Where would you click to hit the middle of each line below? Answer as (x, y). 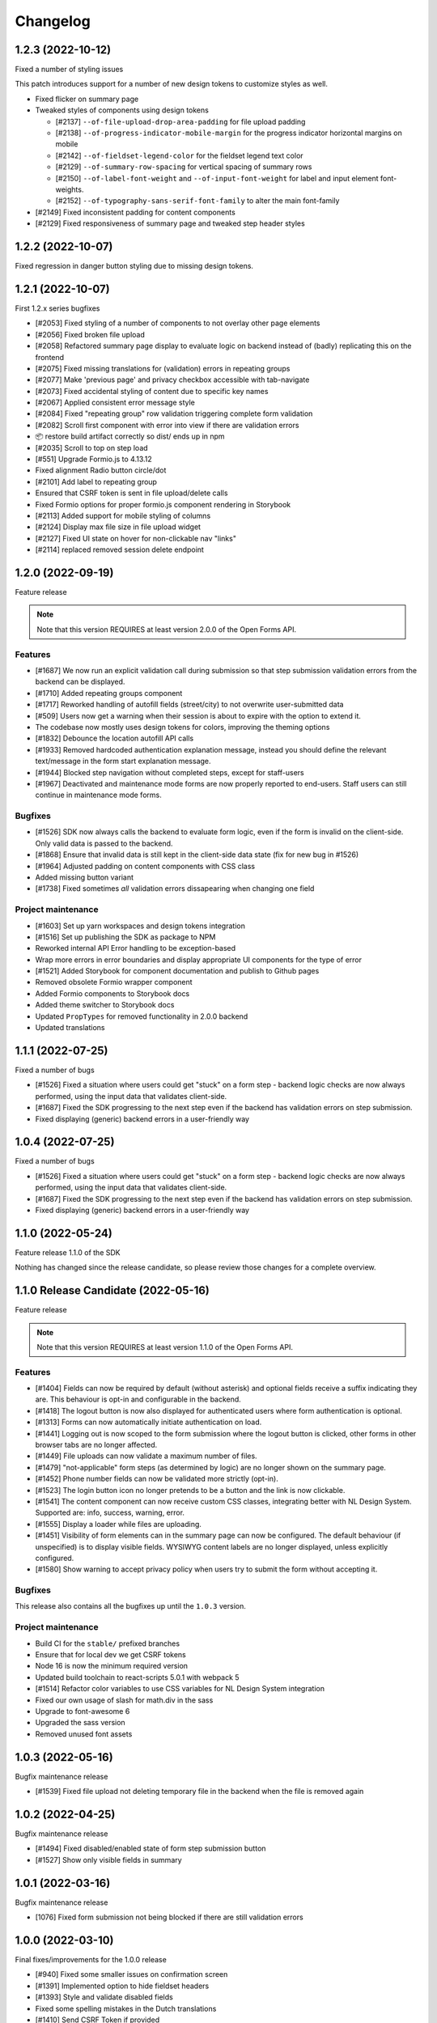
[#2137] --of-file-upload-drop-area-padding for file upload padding (180, 121)
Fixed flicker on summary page (87, 99)
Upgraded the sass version (80, 1723)
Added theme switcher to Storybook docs (105, 1005)
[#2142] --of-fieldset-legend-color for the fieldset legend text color (179, 155)
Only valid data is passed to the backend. (104, 843)
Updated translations (70, 1028)
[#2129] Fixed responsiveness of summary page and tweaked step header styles (170, 223)
